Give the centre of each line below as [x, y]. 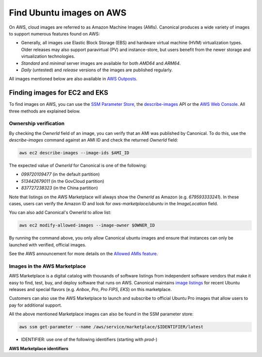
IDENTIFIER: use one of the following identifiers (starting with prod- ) [89, 340]
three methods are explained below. [45, 111]
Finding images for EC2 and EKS [59, 93]
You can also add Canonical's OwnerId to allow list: [60, 212]
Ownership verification [37, 124]
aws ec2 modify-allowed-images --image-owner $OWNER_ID [87, 225]
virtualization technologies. [48, 56]
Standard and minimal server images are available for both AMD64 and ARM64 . [101, 63]
